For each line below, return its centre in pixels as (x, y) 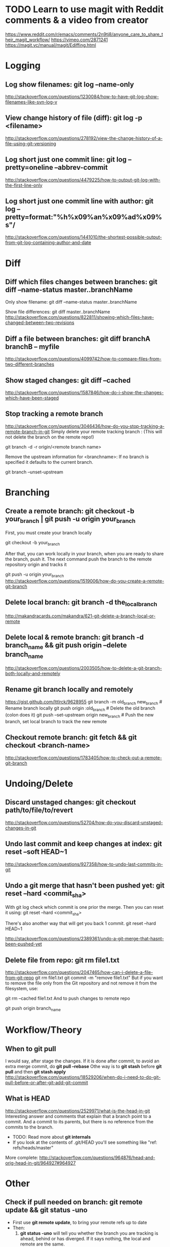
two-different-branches (30, 364)
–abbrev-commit (81, 168)
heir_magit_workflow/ (28, 40)
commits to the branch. (30, 1127)
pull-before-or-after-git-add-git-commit (47, 1083)
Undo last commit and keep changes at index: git (84, 844)
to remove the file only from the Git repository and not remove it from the (81, 983)
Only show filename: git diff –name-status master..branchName (71, 302)
